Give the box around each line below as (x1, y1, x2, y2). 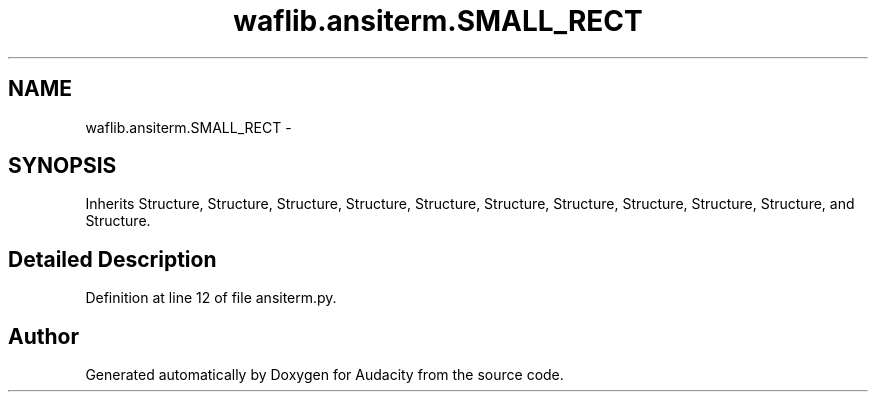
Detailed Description (8, 246, 217, 272)
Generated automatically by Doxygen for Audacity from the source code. (85, 366, 564, 384)
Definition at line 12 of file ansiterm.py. (85, 289, 337, 307)
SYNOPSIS (8, 153, 117, 179)
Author (8, 323, 79, 349)
